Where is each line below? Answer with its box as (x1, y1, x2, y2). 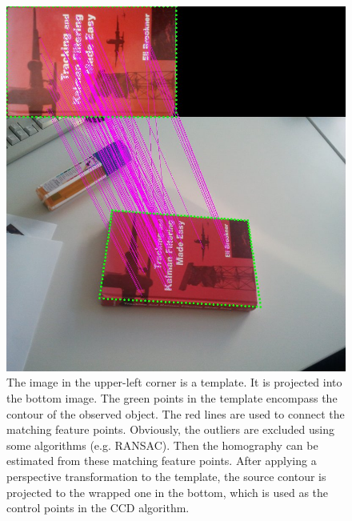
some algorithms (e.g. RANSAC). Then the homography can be (6, 436, 318, 453)
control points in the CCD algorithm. (6, 499, 190, 516)
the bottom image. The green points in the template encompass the (6, 389, 338, 406)
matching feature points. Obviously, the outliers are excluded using (6, 421, 334, 438)
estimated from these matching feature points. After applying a (6, 452, 317, 469)
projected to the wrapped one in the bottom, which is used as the (6, 483, 329, 500)
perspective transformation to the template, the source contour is (6, 467, 326, 484)
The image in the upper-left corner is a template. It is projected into (6, 374, 342, 391)
